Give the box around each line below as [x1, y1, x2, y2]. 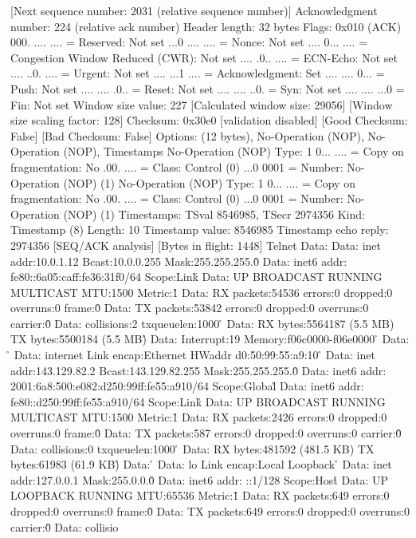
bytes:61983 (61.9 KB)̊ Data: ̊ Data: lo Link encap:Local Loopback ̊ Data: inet [10, 456, 392, 473]
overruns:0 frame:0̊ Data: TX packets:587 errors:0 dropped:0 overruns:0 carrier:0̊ [10, 425, 402, 441]
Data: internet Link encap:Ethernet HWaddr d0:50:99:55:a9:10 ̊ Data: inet [14, 346, 375, 363]
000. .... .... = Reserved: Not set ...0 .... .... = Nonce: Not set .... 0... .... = [10, 34, 368, 50]
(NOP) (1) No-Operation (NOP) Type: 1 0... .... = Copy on [63, 174, 355, 191]
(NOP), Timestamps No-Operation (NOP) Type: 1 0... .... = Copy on [63, 143, 404, 160]
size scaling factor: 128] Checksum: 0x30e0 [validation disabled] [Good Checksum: [10, 112, 408, 129]
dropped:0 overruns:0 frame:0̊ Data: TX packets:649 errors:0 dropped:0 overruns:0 [10, 503, 410, 519]
